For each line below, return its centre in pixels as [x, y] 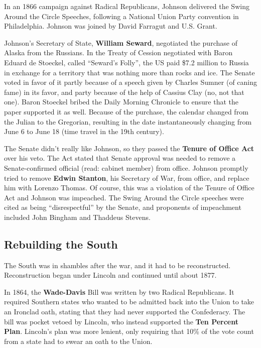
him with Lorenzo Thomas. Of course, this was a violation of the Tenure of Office [129, 188]
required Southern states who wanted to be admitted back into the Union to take [129, 302]
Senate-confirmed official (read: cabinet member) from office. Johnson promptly [126, 167]
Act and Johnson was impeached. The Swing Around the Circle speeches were [124, 197]
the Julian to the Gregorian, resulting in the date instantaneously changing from [128, 121]
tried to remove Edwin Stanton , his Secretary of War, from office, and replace [127, 178]
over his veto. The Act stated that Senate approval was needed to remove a [120, 158]
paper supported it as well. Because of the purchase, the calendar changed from [126, 111]
